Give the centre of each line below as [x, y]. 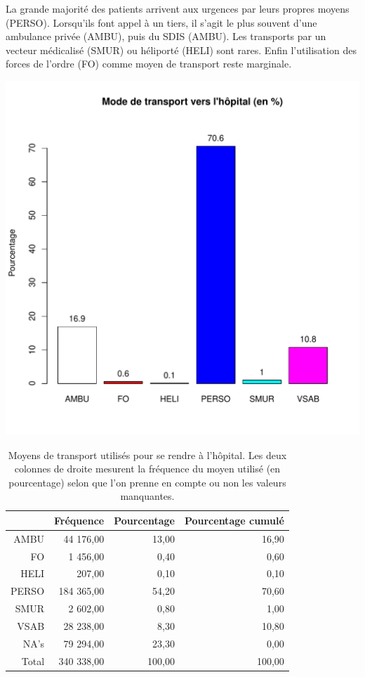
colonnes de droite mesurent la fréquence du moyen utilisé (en [147, 469]
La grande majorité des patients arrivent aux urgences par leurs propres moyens [178, 8]
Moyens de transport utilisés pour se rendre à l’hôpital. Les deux [147, 454]
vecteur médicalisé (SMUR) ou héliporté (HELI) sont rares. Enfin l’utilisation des [181, 50]
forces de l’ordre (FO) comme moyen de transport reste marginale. [149, 64]
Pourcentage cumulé [234, 520]
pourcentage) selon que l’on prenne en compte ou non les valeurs [147, 482]
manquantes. [147, 496]
